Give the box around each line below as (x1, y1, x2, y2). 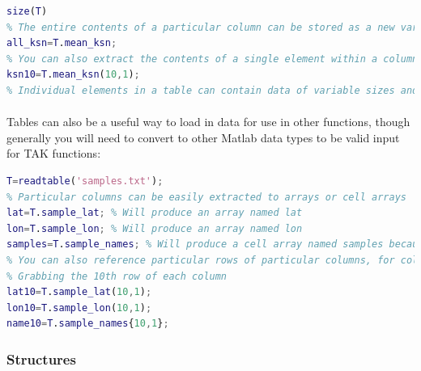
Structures (6, 348, 76, 369)
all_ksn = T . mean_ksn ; (6, 37, 117, 49)
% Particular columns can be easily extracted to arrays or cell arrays (6, 191, 406, 203)
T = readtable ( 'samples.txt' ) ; (6, 175, 164, 187)
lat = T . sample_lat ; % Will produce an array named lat (6, 207, 303, 219)
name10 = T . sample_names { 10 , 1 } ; (6, 318, 169, 330)
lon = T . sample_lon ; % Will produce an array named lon (6, 222, 303, 234)
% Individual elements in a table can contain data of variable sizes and (6, 84, 419, 96)
